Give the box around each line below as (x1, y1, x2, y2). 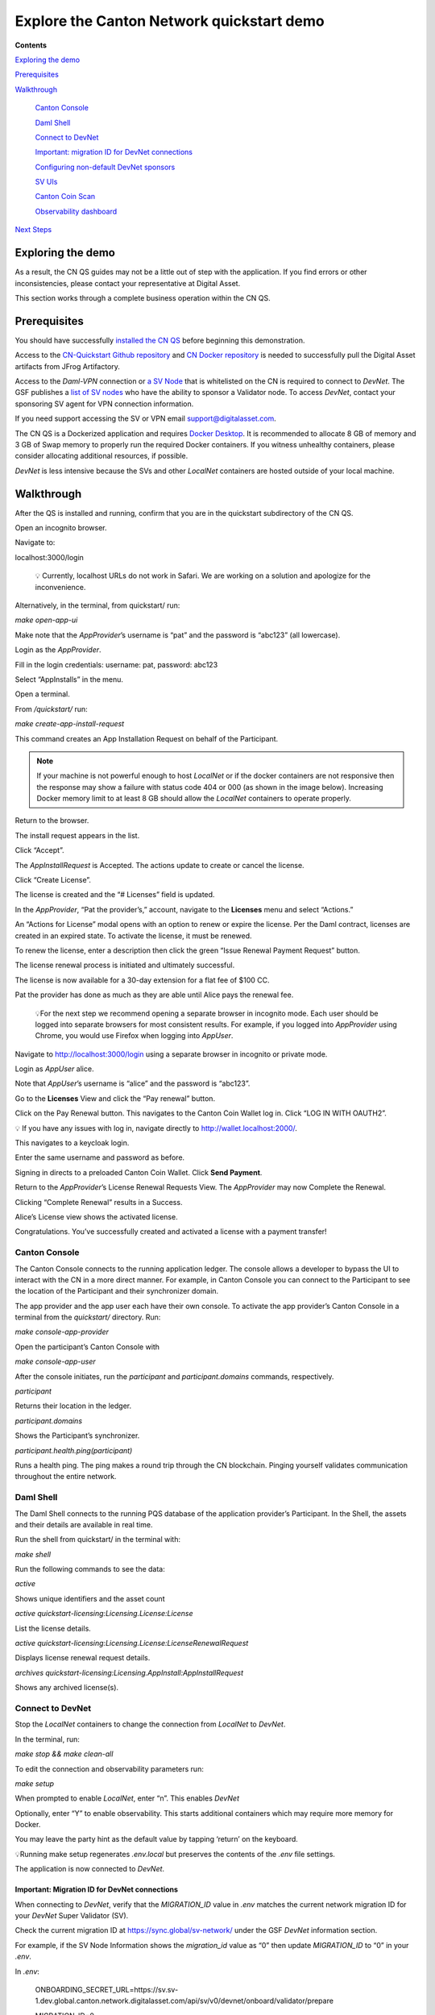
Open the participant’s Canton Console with (14, 1342, 160, 1352)
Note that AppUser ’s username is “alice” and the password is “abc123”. (14, 1078, 251, 1088)
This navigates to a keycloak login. (14, 1138, 130, 1148)
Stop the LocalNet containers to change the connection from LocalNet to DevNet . (14, 1719, 286, 1729)
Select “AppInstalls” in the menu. (14, 674, 124, 684)
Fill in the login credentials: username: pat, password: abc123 (14, 659, 218, 669)
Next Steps (14, 225, 52, 235)
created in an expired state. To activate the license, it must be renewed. (14, 931, 253, 941)
